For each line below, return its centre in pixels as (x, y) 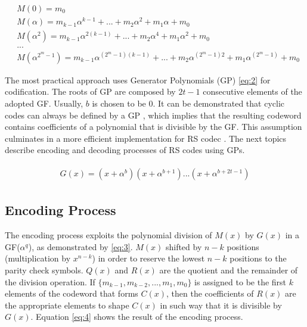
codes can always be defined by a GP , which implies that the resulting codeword (153, 115)
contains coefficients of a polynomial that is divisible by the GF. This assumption (153, 127)
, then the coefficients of (210, 293)
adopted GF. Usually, (44, 103)
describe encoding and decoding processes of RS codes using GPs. (125, 150)
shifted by (184, 246)
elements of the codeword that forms (72, 293)
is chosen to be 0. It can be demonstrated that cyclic (188, 103)
